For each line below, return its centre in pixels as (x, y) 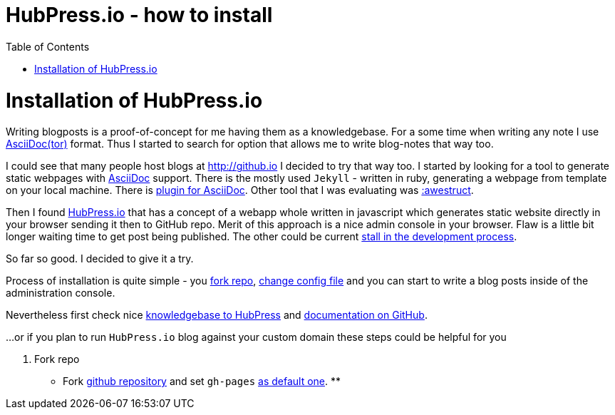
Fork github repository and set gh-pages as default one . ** (202, 381)
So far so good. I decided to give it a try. (100, 259)
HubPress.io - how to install (139, 15)
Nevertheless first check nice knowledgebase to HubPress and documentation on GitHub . (217, 315)
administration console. (61, 293)
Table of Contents (48, 46)
